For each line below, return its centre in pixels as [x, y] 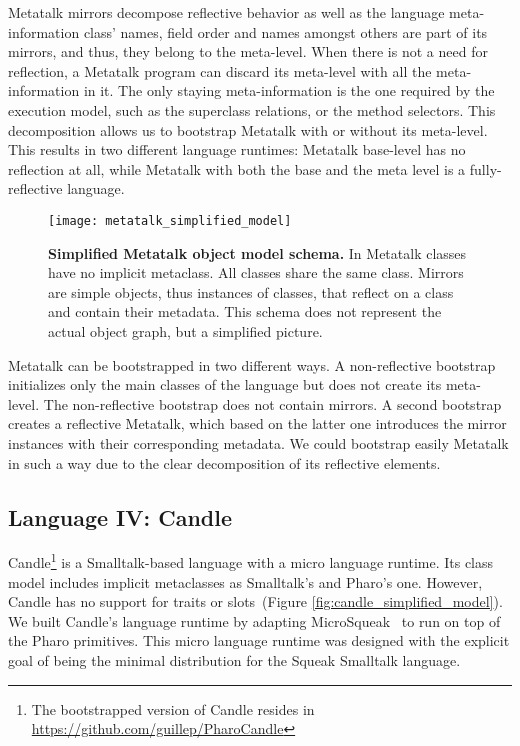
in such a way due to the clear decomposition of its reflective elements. [224, 462]
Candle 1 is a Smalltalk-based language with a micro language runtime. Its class [251, 560]
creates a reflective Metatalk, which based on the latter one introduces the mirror [257, 423]
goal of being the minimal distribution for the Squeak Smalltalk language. [234, 659]
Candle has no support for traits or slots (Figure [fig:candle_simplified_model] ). [255, 601]
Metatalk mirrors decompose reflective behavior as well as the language [226, 12]
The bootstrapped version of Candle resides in [173, 708]
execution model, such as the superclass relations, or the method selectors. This [252, 109]
